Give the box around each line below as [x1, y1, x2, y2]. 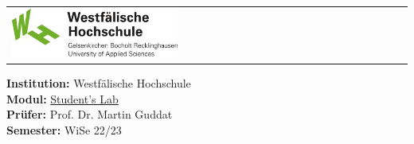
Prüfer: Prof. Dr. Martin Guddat [6, 106, 173, 123]
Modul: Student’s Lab [6, 90, 119, 107]
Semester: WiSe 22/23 [6, 121, 122, 138]
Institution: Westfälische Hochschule [6, 74, 191, 91]
